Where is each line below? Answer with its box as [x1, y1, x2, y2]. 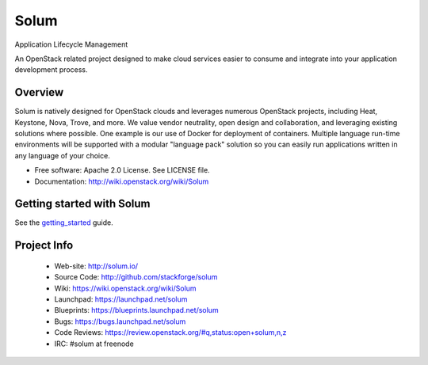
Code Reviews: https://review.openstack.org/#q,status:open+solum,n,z [54, 328, 287, 337]
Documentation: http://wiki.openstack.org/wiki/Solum [34, 177, 209, 186]
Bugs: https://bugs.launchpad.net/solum [54, 317, 186, 326]
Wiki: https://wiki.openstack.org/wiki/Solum [54, 283, 197, 293]
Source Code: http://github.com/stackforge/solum [54, 272, 218, 282]
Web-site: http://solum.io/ [54, 261, 139, 271]
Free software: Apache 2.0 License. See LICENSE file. [34, 165, 210, 175]
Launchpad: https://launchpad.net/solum [54, 295, 188, 304]
